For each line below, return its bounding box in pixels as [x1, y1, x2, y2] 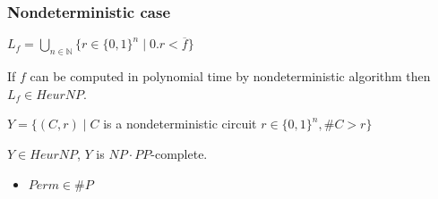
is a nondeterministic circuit [103, 114, 257, 133]
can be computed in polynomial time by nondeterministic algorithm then [30, 67, 431, 86]
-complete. [150, 145, 208, 163]
